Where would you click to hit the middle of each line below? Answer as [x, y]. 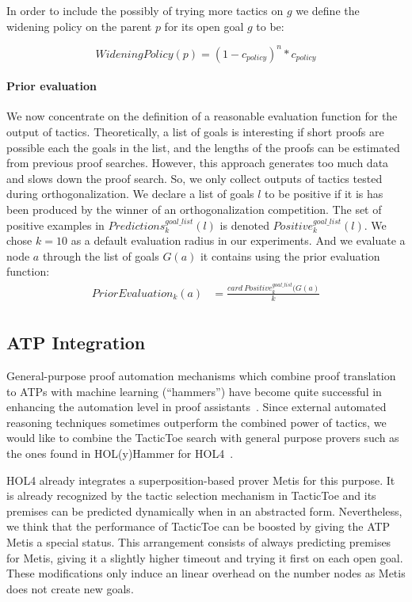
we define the [328, 10]
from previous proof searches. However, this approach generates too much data [198, 163]
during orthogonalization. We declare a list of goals [130, 194]
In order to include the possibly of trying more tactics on [145, 10]
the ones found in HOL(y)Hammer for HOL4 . [120, 453]
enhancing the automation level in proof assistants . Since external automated [196, 407]
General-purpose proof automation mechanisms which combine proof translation [201, 375]
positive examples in [55, 225]
